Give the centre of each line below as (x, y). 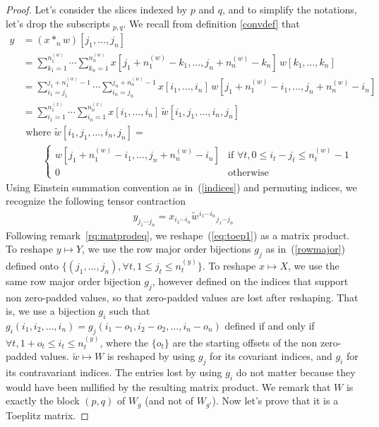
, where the (124, 342)
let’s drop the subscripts (58, 23)
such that (130, 311)
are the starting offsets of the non (245, 342)
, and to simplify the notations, (290, 9)
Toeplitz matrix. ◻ (47, 415)
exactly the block (43, 401)
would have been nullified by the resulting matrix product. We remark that (168, 386)
